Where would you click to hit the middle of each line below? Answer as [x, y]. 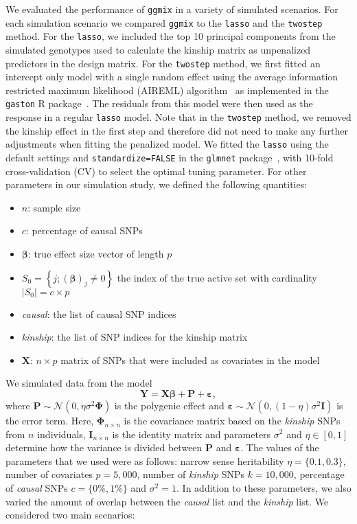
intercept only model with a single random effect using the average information [172, 77]
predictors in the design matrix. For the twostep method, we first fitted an [163, 63]
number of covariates [49, 474]
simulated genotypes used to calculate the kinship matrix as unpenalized [158, 49]
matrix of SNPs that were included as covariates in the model [190, 360]
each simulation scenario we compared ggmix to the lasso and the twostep [164, 22]
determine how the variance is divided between [104, 447]
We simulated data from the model [79, 383]
